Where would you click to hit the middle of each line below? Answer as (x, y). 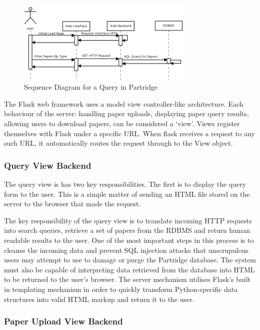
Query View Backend (48, 165)
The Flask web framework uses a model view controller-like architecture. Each (124, 103)
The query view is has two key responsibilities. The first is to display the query (125, 184)
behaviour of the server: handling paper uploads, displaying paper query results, (126, 113)
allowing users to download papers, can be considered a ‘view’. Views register (122, 123)
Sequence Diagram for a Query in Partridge (91, 87)
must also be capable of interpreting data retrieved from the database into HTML (129, 269)
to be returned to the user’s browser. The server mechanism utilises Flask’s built (127, 279)
